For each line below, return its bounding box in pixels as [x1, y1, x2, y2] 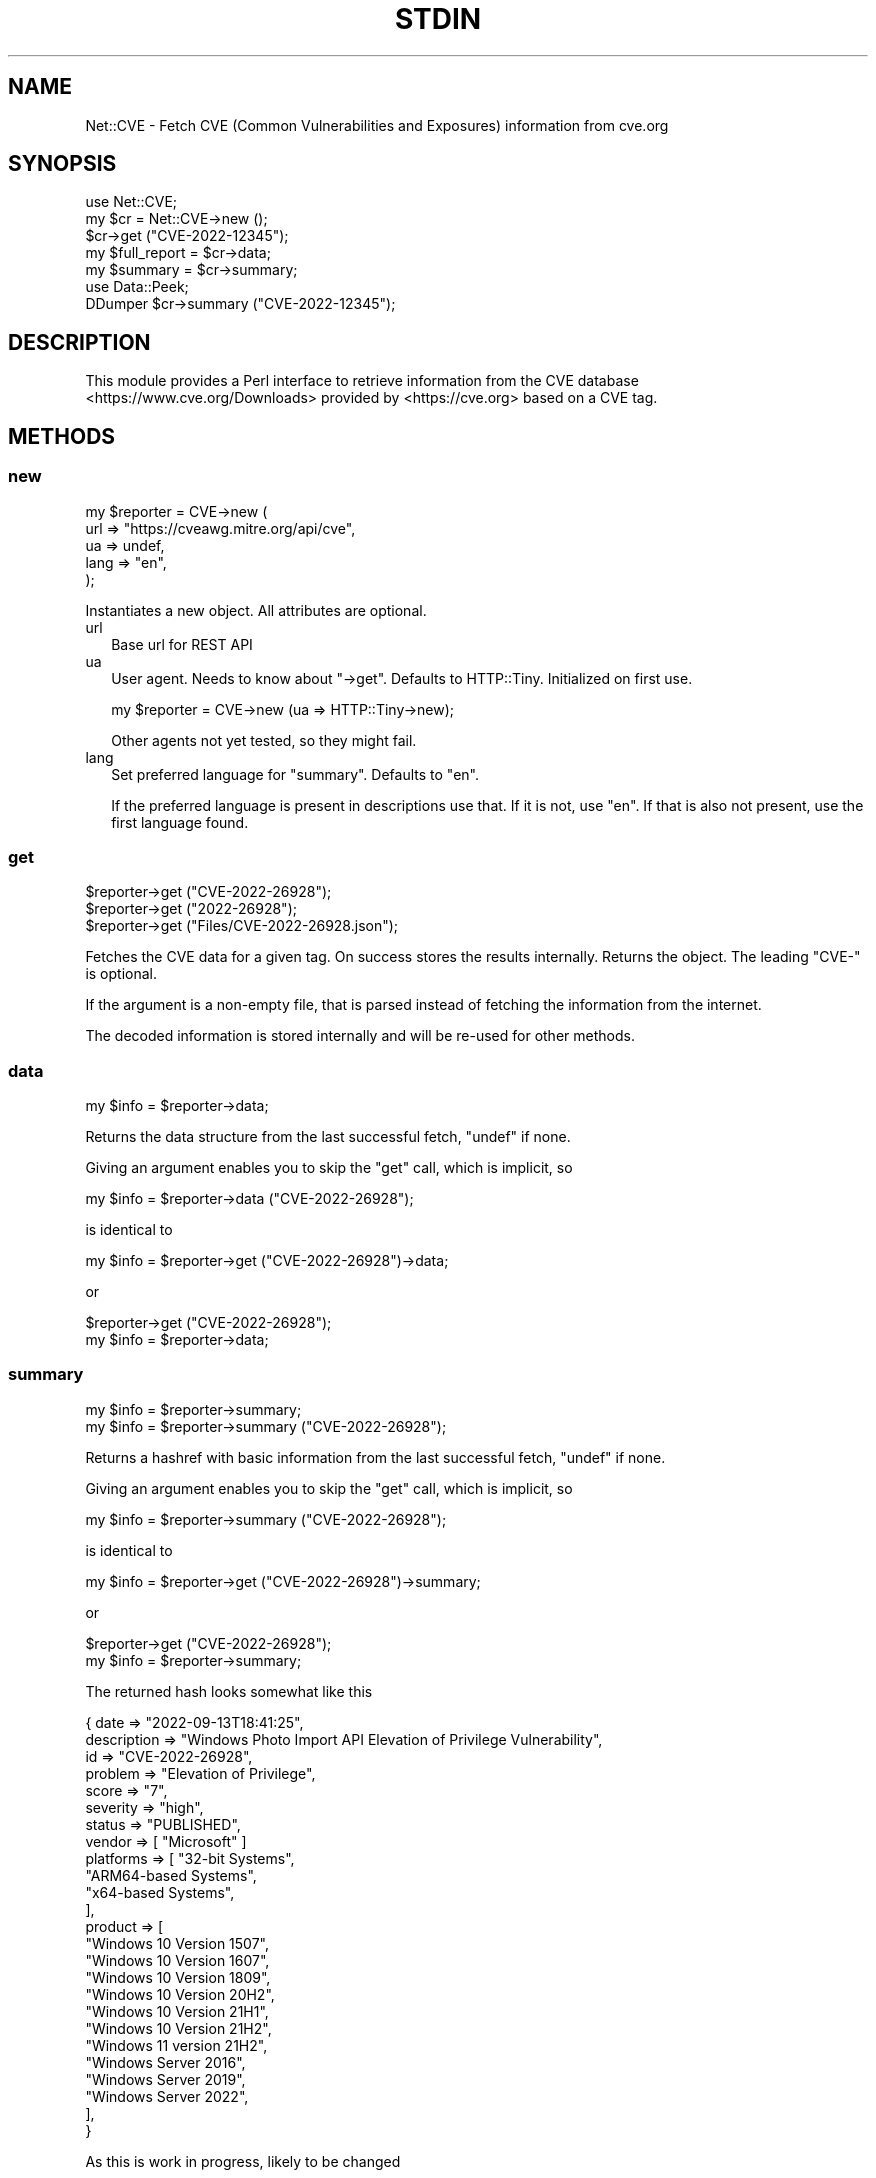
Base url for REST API [111, 635, 253, 653]
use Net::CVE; [85, 193, 178, 211]
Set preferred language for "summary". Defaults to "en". [111, 765, 480, 783]
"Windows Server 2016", [85, 2053, 246, 2071]
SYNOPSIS [8, 151, 117, 177]
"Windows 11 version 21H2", [85, 2036, 268, 2054]
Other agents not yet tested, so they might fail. [111, 731, 417, 749]
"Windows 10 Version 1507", [85, 1934, 269, 1952]
